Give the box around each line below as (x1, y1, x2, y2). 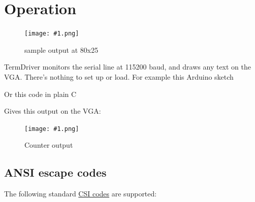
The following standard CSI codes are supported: (4, 188, 157, 199)
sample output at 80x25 (24, 44, 99, 55)
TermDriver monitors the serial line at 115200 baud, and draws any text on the (4, 61, 251, 72)
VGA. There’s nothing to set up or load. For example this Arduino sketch (4, 71, 234, 82)
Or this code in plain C (4, 88, 77, 99)
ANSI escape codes (4, 164, 107, 180)
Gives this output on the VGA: (4, 106, 101, 116)
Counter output (24, 140, 73, 150)
